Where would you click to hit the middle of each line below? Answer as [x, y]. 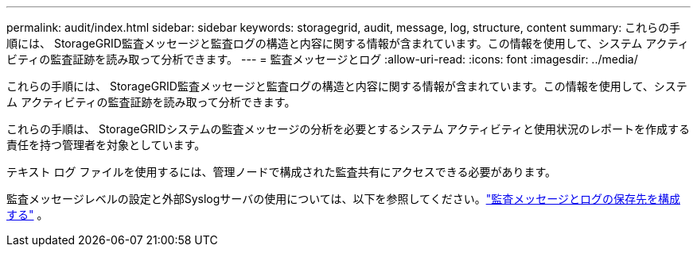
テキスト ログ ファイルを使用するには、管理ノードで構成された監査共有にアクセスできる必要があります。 [282, 172]
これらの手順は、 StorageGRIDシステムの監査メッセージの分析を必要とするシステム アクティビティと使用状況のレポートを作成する [348, 129]
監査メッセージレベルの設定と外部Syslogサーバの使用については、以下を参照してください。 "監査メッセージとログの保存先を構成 [343, 199]
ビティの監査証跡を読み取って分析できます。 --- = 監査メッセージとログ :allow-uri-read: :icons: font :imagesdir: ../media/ [322, 59]
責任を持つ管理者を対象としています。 [106, 145]
